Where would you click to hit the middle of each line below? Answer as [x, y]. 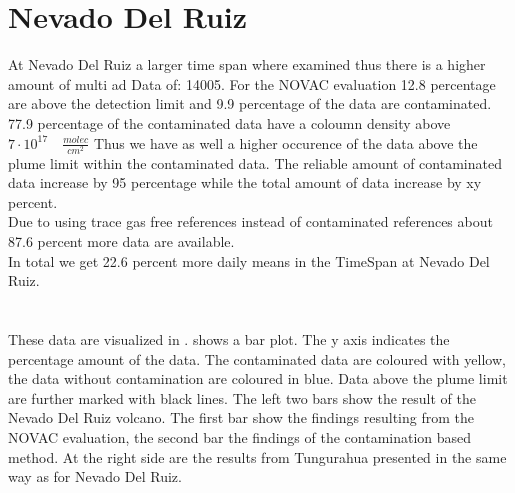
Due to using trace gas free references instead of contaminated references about [250, 221]
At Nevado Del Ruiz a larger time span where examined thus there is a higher [247, 64]
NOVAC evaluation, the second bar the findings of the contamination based [240, 436]
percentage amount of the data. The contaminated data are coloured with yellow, [257, 358]
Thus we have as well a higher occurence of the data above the [285, 142]
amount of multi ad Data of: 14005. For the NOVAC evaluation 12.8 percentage [252, 83]
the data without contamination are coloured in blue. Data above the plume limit [258, 378]
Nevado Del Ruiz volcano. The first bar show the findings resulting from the [241, 417]
